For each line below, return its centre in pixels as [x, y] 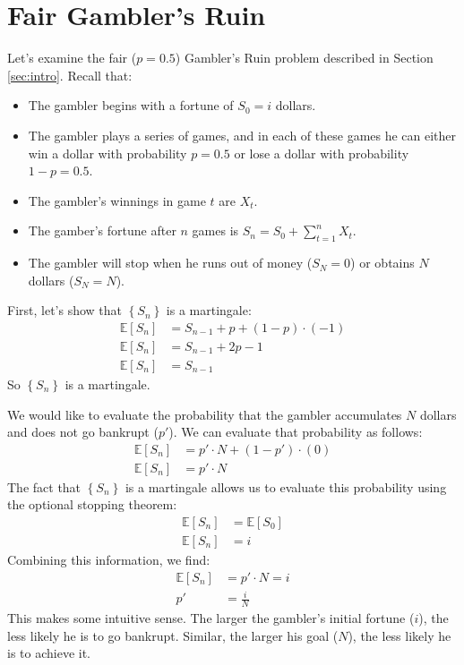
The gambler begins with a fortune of [131, 105]
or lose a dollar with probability [322, 153]
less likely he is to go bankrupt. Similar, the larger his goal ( [173, 635]
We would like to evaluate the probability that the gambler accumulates [205, 414]
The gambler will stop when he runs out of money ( [170, 263]
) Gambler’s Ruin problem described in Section [304, 58]
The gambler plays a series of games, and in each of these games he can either [242, 135]
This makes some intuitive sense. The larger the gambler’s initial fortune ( [211, 618]
